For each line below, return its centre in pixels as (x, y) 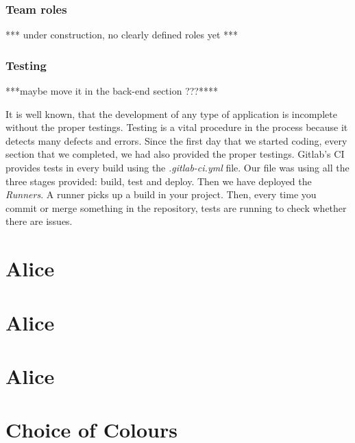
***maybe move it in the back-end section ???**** (112, 91)
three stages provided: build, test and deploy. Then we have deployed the (159, 181)
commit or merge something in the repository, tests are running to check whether (176, 207)
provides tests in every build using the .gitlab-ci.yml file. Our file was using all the (177, 167)
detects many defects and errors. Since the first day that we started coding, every (176, 140)
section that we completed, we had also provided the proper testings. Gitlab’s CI (175, 154)
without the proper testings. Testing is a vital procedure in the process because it (177, 127)
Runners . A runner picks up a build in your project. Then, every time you (161, 194)
